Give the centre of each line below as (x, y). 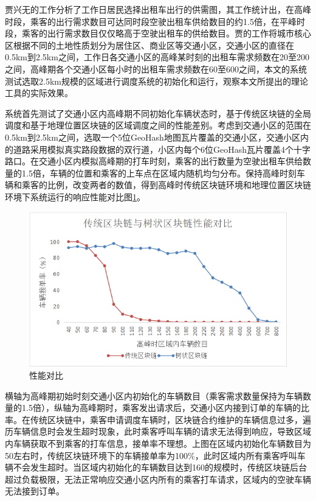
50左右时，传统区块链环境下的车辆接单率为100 (96, 455)
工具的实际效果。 (39, 93)
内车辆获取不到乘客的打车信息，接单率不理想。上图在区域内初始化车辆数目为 (158, 443)
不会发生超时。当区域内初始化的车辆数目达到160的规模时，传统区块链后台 (160, 467)
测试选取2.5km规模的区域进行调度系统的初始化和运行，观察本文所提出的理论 (156, 81)
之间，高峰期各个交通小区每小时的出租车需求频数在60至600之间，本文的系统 (156, 68)
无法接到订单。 (35, 491)
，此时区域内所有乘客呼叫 (246, 455)
